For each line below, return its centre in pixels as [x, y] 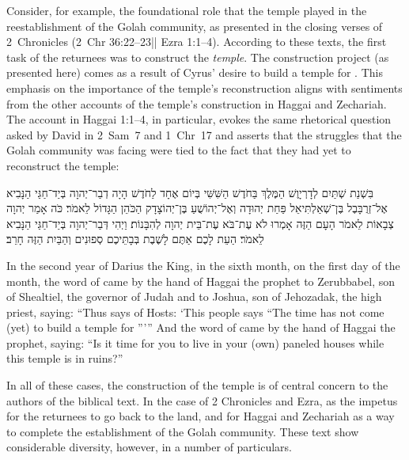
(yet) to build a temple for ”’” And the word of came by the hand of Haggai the [201, 327]
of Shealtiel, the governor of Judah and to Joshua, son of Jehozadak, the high [194, 297]
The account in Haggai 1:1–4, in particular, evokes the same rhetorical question [199, 119]
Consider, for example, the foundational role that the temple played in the [187, 10]
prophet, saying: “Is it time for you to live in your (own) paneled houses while [195, 342]
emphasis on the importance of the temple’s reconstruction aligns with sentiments [204, 87]
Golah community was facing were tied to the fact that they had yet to [179, 150]
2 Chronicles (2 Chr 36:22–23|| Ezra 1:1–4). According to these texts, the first [197, 42]
